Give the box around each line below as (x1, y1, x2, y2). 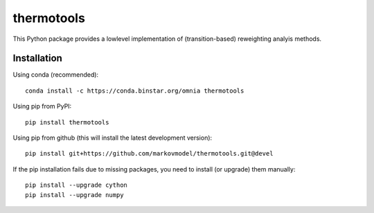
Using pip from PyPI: (12, 102, 72, 111)
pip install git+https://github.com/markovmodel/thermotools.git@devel (25, 149, 274, 158)
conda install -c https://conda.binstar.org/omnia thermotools (25, 86, 244, 95)
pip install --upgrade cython (25, 181, 128, 189)
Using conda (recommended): (12, 71, 99, 79)
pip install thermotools (25, 118, 109, 126)
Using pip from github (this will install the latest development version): (12, 133, 213, 142)
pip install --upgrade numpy (25, 191, 124, 198)
